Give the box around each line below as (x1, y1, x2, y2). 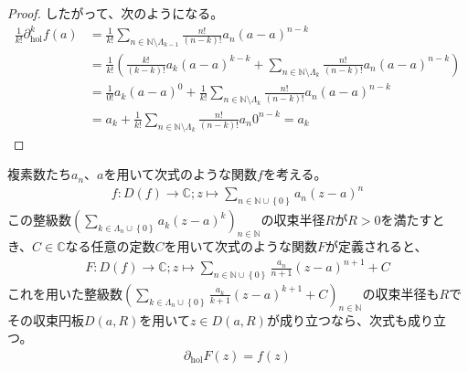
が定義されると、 (325, 236, 428, 255)
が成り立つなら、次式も (266, 310, 408, 329)
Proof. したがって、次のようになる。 (7, 4, 224, 22)
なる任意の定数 (65, 236, 155, 255)
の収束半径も (362, 283, 440, 302)
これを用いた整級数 (7, 283, 122, 302)
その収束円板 (7, 310, 84, 329)
